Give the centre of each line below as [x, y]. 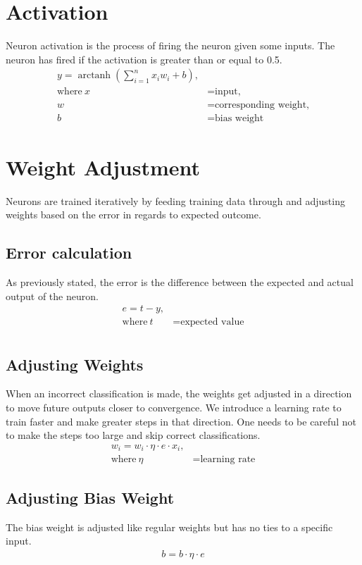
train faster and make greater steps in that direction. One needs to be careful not [181, 421]
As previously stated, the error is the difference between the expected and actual [180, 281]
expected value [212, 322]
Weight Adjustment [103, 167]
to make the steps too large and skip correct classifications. [133, 435]
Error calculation [69, 253]
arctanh [94, 76]
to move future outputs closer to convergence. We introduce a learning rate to [174, 408]
